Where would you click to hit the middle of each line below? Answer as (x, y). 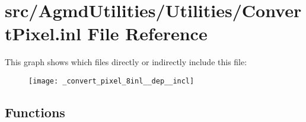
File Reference (147, 33)
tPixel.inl (43, 33)
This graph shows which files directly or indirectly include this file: (126, 62)
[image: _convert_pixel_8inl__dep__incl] (111, 81)
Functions (35, 112)
